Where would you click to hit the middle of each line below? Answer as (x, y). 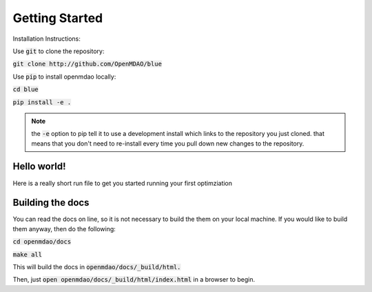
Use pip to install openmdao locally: (64, 77)
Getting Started (58, 18)
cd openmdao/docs (42, 242)
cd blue (26, 89)
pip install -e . (42, 102)
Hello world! (39, 167)
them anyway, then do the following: (64, 228)
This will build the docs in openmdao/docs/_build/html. (97, 267)
